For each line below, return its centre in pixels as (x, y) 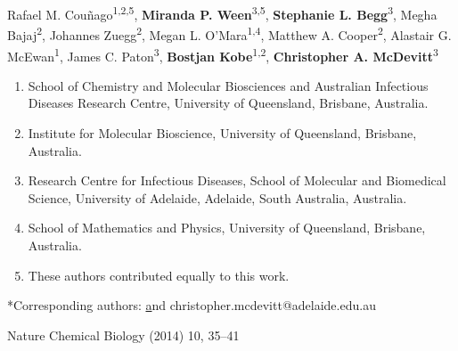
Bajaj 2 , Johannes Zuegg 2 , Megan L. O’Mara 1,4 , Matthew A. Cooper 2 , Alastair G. (229, 33)
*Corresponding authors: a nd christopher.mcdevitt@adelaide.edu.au (192, 305)
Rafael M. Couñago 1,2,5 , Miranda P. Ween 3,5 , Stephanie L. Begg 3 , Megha (222, 13)
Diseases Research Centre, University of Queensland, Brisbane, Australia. (228, 103)
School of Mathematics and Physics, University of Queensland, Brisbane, (227, 228)
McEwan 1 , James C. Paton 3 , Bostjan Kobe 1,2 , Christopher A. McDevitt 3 (223, 54)
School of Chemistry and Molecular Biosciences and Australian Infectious (228, 85)
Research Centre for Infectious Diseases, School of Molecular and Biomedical (237, 180)
